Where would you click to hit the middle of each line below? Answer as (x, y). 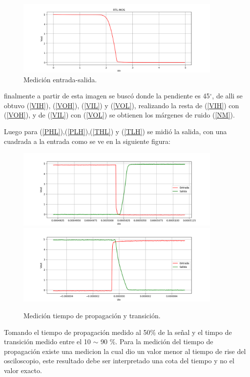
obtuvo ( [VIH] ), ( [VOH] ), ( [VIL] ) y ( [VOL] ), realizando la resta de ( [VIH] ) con (122, 105)
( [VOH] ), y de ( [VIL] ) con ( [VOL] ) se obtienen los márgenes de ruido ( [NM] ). (119, 115)
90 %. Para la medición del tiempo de (157, 342)
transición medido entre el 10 (47, 342)
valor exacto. (23, 370)
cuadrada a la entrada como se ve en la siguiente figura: (87, 141)
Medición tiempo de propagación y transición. (92, 316)
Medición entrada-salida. (60, 79)
